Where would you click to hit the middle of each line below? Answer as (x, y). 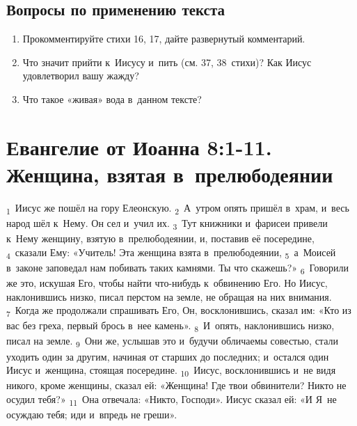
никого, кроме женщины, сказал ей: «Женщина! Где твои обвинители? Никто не (176, 385)
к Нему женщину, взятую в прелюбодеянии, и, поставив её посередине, (160, 238)
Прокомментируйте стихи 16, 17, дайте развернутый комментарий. (164, 39)
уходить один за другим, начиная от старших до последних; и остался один (168, 356)
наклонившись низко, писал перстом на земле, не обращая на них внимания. (169, 296)
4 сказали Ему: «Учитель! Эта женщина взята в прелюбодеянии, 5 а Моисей (171, 253)
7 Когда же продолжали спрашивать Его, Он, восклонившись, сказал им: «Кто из (179, 311)
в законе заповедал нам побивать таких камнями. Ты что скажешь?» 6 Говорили (177, 268)
